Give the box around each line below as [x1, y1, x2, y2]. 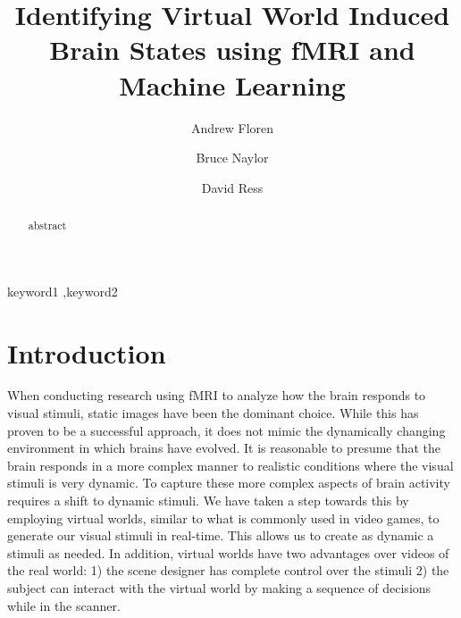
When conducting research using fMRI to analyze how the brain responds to [7, 386, 426, 405]
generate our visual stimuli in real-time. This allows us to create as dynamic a [7, 526, 434, 545]
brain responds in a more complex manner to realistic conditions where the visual [7, 455, 454, 474]
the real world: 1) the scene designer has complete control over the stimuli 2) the [7, 561, 449, 580]
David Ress [201, 178, 264, 196]
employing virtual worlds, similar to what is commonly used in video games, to [7, 508, 440, 527]
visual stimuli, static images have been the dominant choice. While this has [7, 404, 419, 422]
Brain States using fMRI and [49, 31, 415, 68]
